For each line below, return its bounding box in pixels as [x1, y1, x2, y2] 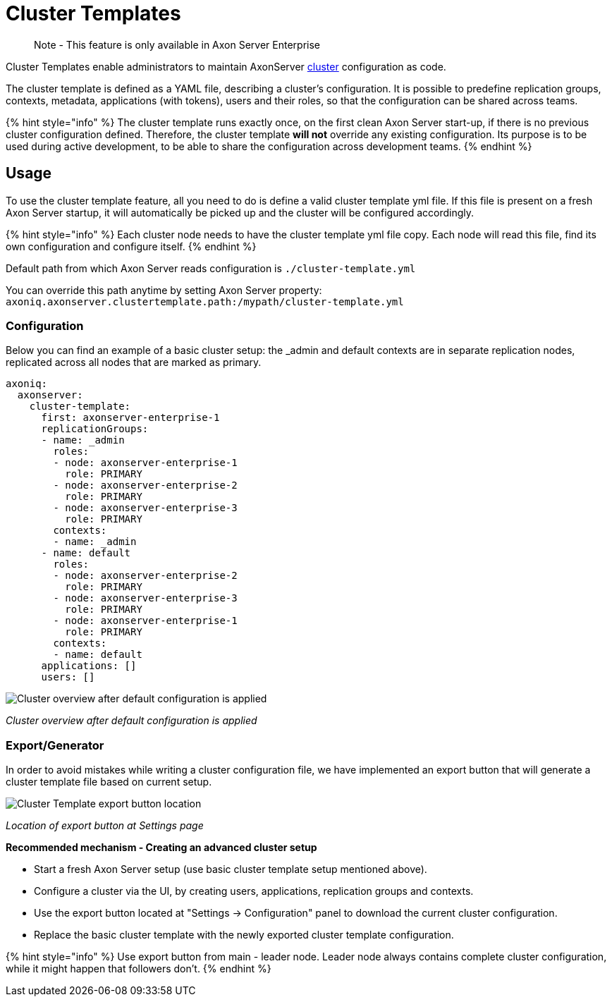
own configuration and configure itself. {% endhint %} [6, 240, 257, 252]
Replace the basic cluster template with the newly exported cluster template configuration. [34, 929, 454, 941]
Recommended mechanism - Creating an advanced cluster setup [6, 841, 317, 854]
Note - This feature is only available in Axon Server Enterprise [34, 38, 320, 51]
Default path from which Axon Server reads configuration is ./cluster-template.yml [6, 262, 416, 274]
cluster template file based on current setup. [6, 776, 212, 788]
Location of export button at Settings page [6, 819, 204, 832]
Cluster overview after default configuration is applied [6, 714, 257, 727]
